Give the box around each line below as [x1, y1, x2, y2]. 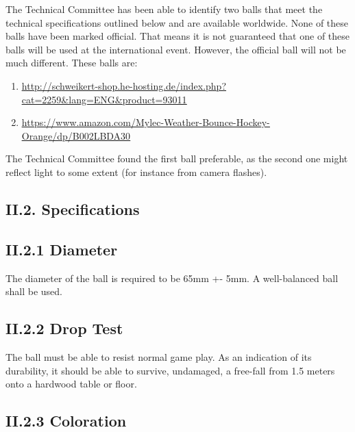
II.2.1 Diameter [5, 238, 118, 259]
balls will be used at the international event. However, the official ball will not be [5, 42, 346, 56]
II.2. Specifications [5, 198, 140, 219]
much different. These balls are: [5, 55, 138, 70]
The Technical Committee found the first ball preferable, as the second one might [5, 151, 348, 166]
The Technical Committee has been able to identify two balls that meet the [5, 2, 323, 16]
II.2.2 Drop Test [5, 318, 123, 339]
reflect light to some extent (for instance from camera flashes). [5, 164, 267, 179]
